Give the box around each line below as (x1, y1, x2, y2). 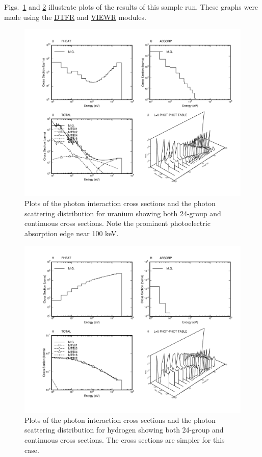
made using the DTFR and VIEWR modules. (4, 11, 146, 22)
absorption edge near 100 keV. (24, 228, 119, 239)
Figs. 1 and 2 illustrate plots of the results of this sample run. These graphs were (4, 2, 258, 12)
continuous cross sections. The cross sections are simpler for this (24, 434, 225, 445)
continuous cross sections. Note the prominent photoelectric (24, 218, 211, 229)
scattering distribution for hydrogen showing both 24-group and (24, 424, 224, 435)
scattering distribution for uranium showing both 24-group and (24, 208, 221, 218)
